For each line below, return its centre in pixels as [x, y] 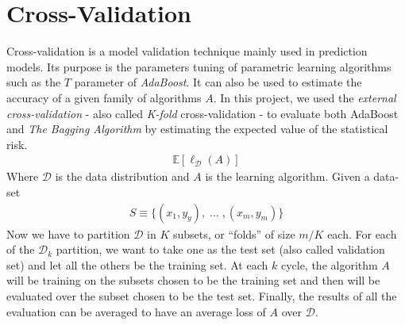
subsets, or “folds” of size [234, 233]
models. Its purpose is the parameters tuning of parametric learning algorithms [199, 66]
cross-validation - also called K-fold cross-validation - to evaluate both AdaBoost [202, 113]
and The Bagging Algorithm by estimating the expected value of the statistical [197, 129]
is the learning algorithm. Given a [287, 176]
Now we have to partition [68, 233]
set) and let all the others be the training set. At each [137, 264]
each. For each [362, 233]
